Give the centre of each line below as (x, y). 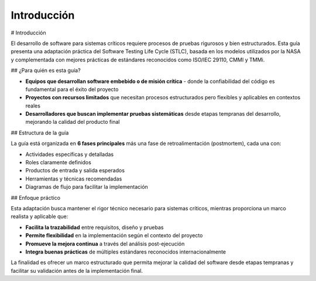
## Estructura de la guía (40, 133)
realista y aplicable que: (39, 217)
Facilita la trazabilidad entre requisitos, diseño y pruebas (95, 227)
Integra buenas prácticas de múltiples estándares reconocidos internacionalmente (126, 252)
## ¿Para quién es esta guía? (46, 71)
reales (33, 106)
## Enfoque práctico (36, 197)
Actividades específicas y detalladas (70, 154)
